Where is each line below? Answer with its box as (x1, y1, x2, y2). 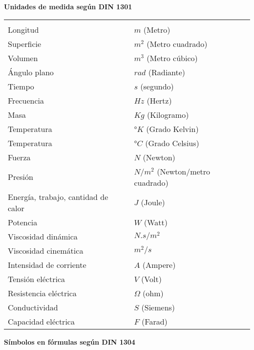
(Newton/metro (157, 165, 211, 177)
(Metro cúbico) (147, 52, 198, 64)
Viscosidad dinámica (8, 230, 78, 242)
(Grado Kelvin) (146, 123, 199, 134)
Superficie (8, 38, 42, 49)
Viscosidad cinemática (8, 244, 84, 256)
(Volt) (141, 273, 162, 284)
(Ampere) (142, 259, 176, 270)
